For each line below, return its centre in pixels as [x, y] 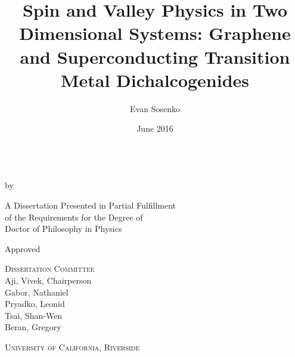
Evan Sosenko [155, 108]
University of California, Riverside [72, 347]
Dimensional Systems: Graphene [155, 33]
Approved [23, 248]
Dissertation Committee [50, 268]
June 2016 [155, 128]
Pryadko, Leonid [35, 304]
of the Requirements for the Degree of [74, 217]
